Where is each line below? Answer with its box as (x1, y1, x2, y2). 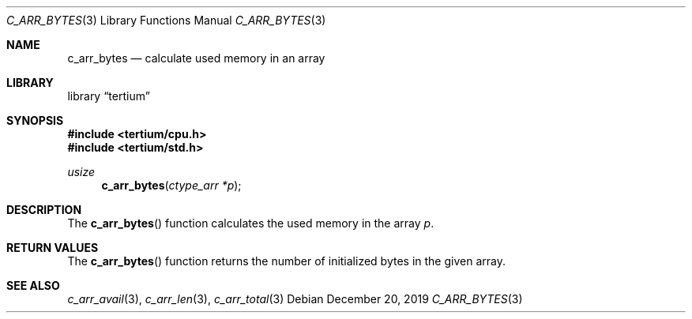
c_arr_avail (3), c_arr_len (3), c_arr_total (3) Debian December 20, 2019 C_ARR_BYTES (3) (67, 292, 523, 306)
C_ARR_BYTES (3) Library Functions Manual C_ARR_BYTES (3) (6, 13, 326, 27)
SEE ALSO (6, 279, 60, 292)
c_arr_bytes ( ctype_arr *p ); (101, 178, 242, 192)
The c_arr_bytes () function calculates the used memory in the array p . (67, 216, 434, 230)
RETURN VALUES (6, 241, 99, 254)
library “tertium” (67, 89, 150, 103)
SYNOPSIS (6, 114, 64, 127)
